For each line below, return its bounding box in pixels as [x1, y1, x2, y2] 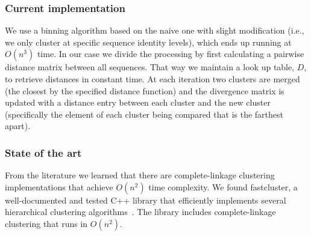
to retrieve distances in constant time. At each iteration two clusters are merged [5, 73, 300, 85]
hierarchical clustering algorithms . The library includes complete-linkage [5, 205, 276, 218]
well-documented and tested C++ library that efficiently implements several [5, 193, 286, 206]
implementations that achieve [5, 180, 113, 193]
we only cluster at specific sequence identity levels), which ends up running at [5, 35, 292, 48]
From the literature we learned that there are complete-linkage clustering [5, 169, 275, 181]
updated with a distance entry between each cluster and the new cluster [5, 96, 271, 109]
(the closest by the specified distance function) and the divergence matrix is [5, 84, 284, 97]
